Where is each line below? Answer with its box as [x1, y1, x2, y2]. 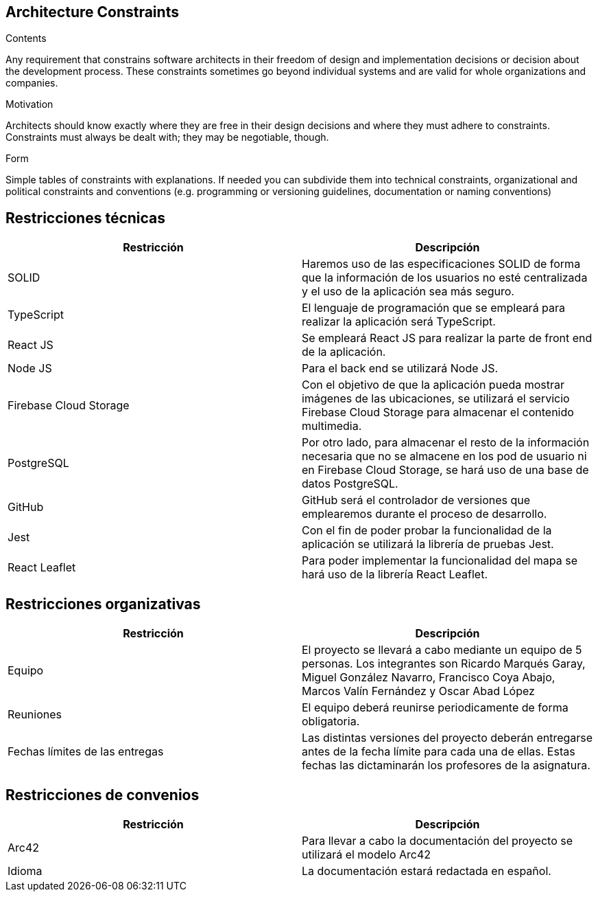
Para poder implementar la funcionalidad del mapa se [302, 554, 578, 568]
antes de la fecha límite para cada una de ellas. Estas [302, 745, 575, 759]
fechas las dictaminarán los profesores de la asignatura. [302, 758, 590, 773]
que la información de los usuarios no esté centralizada [302, 271, 588, 285]
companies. [5, 77, 58, 89]
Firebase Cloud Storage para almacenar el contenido [302, 405, 574, 420]
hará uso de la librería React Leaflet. [302, 567, 488, 582]
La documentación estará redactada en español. [302, 863, 551, 878]
